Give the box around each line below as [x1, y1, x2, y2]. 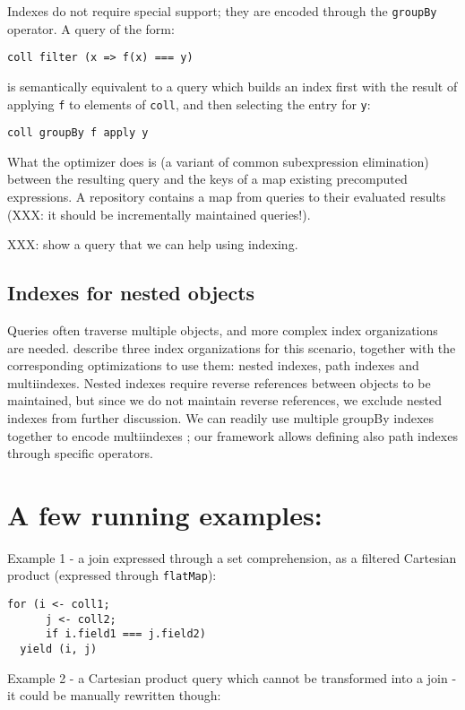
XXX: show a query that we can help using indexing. [7, 235, 298, 254]
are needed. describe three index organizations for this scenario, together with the [7, 338, 456, 357]
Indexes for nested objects [7, 279, 255, 307]
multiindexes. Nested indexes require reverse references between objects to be [7, 373, 431, 392]
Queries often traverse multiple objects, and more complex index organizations [7, 320, 438, 339]
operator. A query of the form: [7, 19, 175, 38]
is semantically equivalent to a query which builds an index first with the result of [7, 76, 458, 95]
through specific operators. [7, 444, 153, 463]
